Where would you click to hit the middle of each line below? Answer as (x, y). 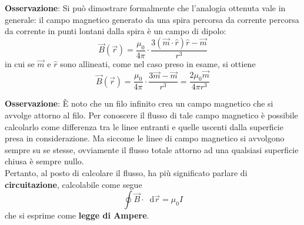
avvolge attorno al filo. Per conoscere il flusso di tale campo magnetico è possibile (151, 115)
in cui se (20, 63)
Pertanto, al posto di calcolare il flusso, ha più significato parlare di (126, 173)
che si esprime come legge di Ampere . (77, 215)
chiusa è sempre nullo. (44, 161)
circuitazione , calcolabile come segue (74, 184)
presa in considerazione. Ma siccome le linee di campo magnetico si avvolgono (145, 138)
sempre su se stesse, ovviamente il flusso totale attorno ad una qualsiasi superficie (152, 149)
